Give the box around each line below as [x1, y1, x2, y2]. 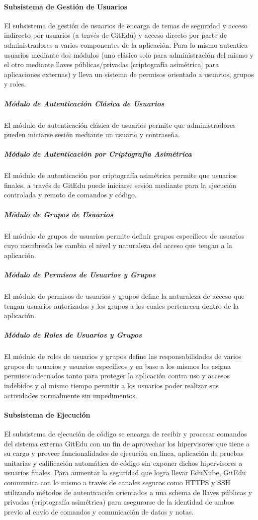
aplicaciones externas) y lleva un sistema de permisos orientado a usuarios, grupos [4, 69, 254, 79]
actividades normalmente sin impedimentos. [4, 390, 137, 400]
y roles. [4, 79, 26, 89]
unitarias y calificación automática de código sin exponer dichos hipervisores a [4, 457, 243, 468]
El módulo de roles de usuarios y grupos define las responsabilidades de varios [4, 351, 242, 361]
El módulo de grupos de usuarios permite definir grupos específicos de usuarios [4, 230, 244, 241]
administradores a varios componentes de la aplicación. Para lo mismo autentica [4, 39, 248, 50]
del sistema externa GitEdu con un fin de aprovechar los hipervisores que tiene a [4, 438, 250, 448]
